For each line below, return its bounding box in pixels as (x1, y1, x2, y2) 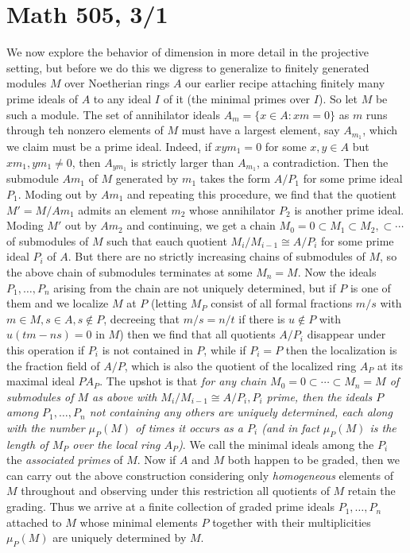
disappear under (307, 326, 386, 342)
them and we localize (6, 295, 109, 311)
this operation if (6, 341, 85, 358)
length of (6, 435, 48, 452)
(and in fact (261, 419, 319, 435)
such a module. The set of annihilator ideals (6, 106, 220, 122)
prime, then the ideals (266, 388, 373, 404)
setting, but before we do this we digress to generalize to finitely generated (6, 59, 369, 75)
